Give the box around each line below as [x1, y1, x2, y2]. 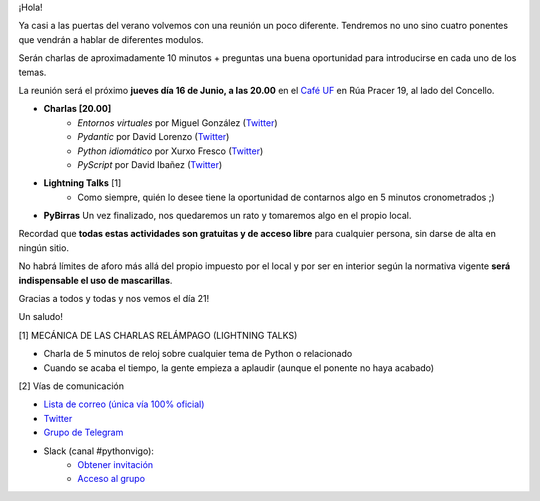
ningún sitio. [18, 241, 70, 254]
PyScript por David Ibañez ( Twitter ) [77, 158, 223, 170]
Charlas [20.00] [43, 103, 112, 115]
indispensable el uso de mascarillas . [18, 274, 173, 286]
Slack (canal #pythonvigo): [43, 445, 155, 457]
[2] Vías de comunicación [18, 380, 125, 392]
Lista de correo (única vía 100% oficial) [43, 398, 205, 410]
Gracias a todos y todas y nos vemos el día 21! [18, 293, 210, 305]
